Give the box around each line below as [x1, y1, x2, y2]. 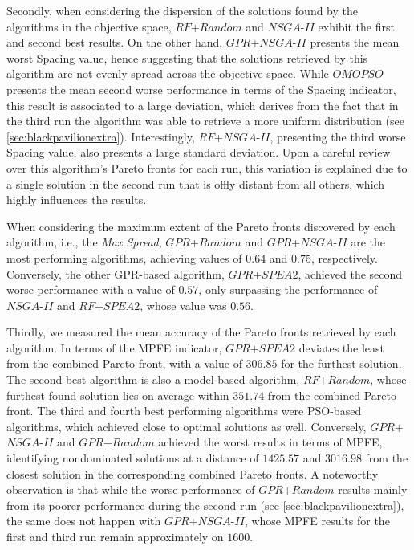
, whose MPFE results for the [244, 512, 390, 529]
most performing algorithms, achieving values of [6, 249, 242, 266]
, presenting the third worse [270, 128, 406, 145]
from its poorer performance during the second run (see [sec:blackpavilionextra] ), [6, 496, 404, 513]
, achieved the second [298, 265, 403, 282]
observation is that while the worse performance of [6, 481, 255, 498]
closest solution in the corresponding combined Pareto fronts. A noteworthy [6, 465, 379, 482]
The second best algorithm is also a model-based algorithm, [6, 371, 300, 388]
